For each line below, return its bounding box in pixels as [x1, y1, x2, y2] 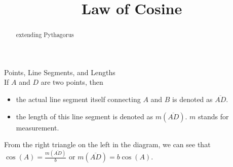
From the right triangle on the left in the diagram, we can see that [4, 139, 211, 150]
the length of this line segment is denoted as [16, 111, 153, 121]
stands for [198, 111, 229, 121]
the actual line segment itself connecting [16, 94, 141, 105]
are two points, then [41, 77, 103, 87]
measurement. [16, 122, 59, 132]
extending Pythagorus [16, 30, 74, 39]
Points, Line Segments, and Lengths [4, 66, 115, 77]
